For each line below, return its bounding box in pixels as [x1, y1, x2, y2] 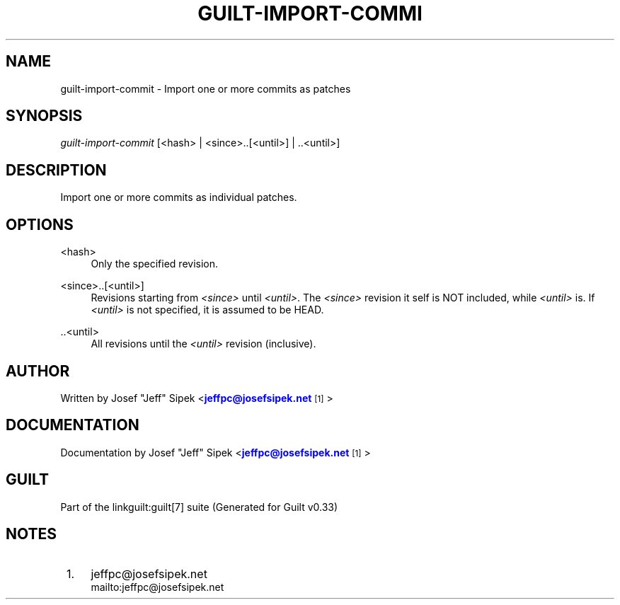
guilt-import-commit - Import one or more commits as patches [60, 82, 351, 95]
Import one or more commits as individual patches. [60, 191, 297, 204]
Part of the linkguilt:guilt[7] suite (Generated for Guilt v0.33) [60, 500, 338, 513]
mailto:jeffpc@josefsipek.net [91, 580, 224, 593]
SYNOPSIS [6, 107, 83, 125]
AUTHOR [6, 362, 70, 380]
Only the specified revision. [91, 258, 219, 270]
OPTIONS [6, 215, 74, 234]
